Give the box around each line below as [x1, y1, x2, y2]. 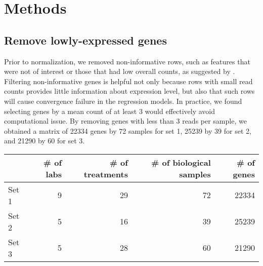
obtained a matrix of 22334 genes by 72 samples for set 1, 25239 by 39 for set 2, [4, 125, 251, 136]
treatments [83, 168, 128, 180]
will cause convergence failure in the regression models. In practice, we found [4, 95, 242, 106]
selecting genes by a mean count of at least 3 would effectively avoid [4, 105, 215, 116]
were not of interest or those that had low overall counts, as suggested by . [4, 66, 235, 77]
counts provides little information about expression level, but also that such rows [4, 86, 255, 96]
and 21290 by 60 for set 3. [4, 135, 85, 146]
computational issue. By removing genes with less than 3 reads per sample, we [4, 116, 247, 126]
